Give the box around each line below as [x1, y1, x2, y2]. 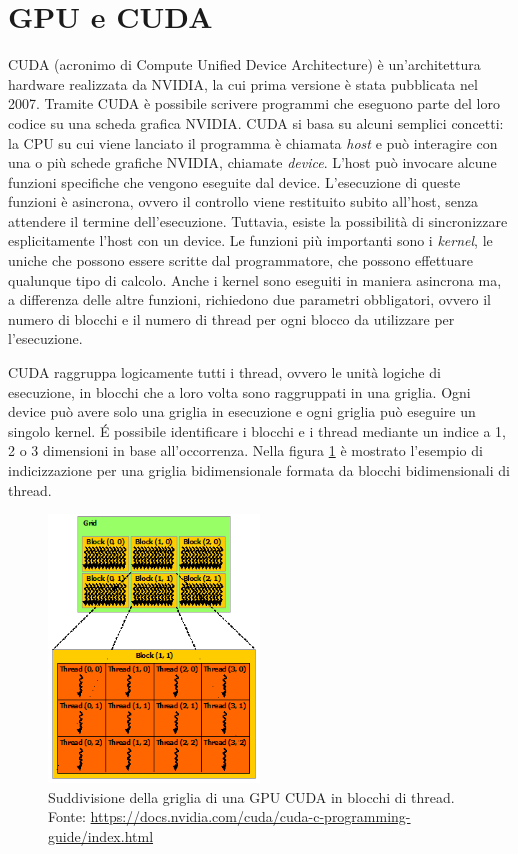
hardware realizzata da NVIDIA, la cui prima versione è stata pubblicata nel [8, 73, 478, 94]
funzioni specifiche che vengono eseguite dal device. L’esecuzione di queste [8, 171, 461, 192]
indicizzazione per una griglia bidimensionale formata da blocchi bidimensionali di [8, 460, 510, 480]
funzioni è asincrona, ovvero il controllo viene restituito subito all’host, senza [8, 191, 478, 212]
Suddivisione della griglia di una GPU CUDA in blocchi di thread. [48, 786, 455, 807]
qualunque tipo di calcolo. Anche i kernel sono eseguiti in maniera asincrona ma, [8, 269, 502, 290]
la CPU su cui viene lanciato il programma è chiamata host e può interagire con [8, 132, 498, 153]
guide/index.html [48, 825, 154, 846]
